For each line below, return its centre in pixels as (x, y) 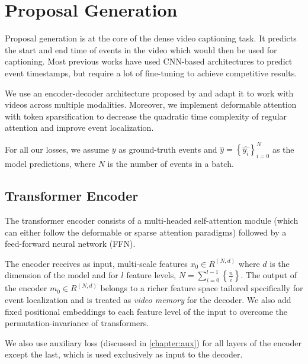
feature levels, (151, 275)
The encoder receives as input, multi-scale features (96, 263)
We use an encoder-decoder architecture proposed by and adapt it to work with (149, 93)
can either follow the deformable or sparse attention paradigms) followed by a (146, 232)
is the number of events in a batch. (171, 164)
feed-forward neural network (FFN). (70, 244)
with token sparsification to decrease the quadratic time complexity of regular (146, 116)
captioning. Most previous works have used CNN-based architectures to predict (149, 61)
